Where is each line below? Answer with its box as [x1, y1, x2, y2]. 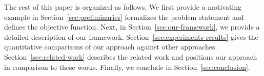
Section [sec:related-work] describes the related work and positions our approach [4, 51, 257, 62]
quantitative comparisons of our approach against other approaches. [4, 41, 217, 52]
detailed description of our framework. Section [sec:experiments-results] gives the [4, 31, 258, 42]
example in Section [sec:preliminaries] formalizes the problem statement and [4, 11, 244, 22]
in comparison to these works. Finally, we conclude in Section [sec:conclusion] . [4, 61, 250, 72]
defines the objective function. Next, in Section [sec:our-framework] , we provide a [4, 21, 260, 32]
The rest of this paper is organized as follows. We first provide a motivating [4, 2, 242, 12]
